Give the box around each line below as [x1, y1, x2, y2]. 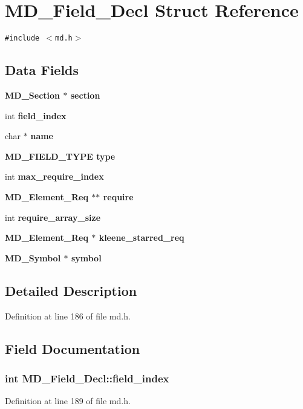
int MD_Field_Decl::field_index [5, 370, 169, 385]
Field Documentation [5, 339, 140, 358]
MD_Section [5, 88, 60, 101]
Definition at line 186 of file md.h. [5, 309, 131, 322]
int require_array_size [5, 211, 101, 223]
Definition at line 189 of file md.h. [5, 394, 131, 407]
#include [5, 34, 40, 43]
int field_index [5, 109, 67, 122]
